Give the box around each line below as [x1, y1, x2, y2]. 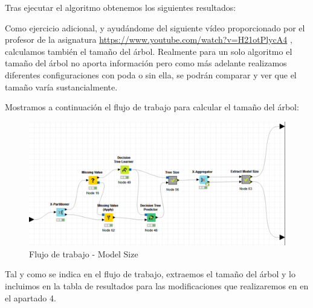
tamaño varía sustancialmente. [5, 80, 118, 93]
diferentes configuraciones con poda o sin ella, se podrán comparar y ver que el [5, 68, 297, 81]
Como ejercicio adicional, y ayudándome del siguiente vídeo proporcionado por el [5, 21, 305, 34]
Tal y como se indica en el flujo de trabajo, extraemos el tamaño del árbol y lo [5, 268, 295, 280]
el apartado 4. [5, 291, 56, 304]
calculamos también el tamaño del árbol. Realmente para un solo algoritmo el [5, 45, 292, 57]
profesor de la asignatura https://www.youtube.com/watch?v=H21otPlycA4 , [5, 33, 292, 46]
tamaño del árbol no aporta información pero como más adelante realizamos [5, 57, 287, 69]
